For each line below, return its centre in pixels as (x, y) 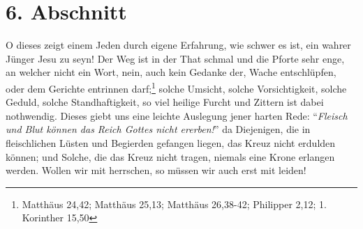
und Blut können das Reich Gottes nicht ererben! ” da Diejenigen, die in (158, 129)
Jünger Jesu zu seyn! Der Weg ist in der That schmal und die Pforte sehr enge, (175, 58)
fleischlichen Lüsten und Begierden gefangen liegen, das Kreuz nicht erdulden (171, 142)
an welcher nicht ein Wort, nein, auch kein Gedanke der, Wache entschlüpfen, (171, 72)
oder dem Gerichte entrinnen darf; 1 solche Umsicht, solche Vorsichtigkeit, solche (176, 87)
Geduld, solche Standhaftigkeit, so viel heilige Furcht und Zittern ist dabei (165, 102)
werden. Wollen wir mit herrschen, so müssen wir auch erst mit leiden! (156, 170)
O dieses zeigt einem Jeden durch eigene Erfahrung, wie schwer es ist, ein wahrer (178, 45)
